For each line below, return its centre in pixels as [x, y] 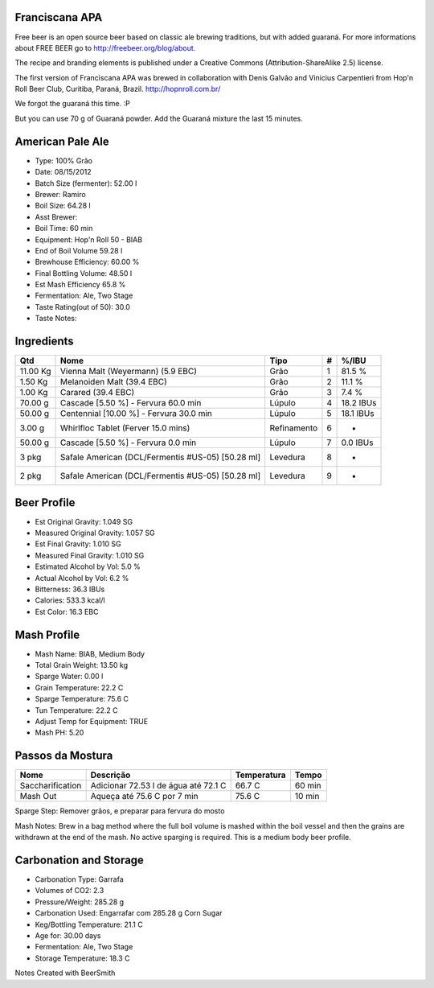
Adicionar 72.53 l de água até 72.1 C [158, 786]
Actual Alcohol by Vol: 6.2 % [82, 578]
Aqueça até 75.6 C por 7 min [144, 797]
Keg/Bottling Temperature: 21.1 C [89, 924]
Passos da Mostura [64, 756]
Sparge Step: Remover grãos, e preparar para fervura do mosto [120, 811]
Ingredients [44, 342]
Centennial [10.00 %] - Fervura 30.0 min [136, 414]
